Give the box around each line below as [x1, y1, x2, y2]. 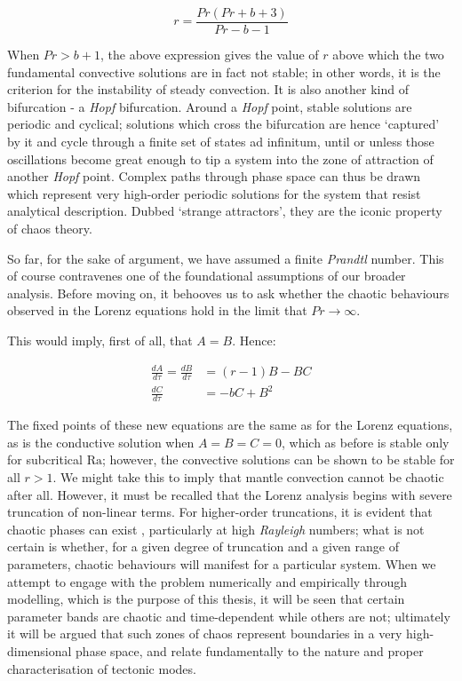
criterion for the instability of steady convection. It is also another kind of [7, 80, 409, 99]
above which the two [332, 45, 444, 64]
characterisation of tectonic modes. [7, 659, 196, 677]
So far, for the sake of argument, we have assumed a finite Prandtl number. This [7, 249, 444, 267]
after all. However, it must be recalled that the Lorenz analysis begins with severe [7, 485, 452, 503]
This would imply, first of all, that [7, 330, 193, 349]
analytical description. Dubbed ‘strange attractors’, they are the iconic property [7, 202, 442, 220]
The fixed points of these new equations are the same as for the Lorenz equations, [7, 416, 453, 434]
